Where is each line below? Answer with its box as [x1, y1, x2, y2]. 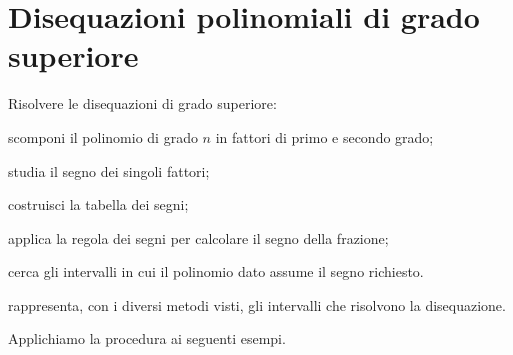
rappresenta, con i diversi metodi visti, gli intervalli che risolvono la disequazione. [8, 294, 506, 315]
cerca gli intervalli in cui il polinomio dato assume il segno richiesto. [8, 261, 424, 282]
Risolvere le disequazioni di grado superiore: [8, 93, 277, 114]
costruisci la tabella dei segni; [8, 194, 189, 215]
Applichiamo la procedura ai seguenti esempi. [8, 328, 286, 349]
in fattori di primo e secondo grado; [215, 126, 434, 147]
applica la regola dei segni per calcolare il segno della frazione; [8, 227, 389, 248]
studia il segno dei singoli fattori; [8, 160, 210, 181]
